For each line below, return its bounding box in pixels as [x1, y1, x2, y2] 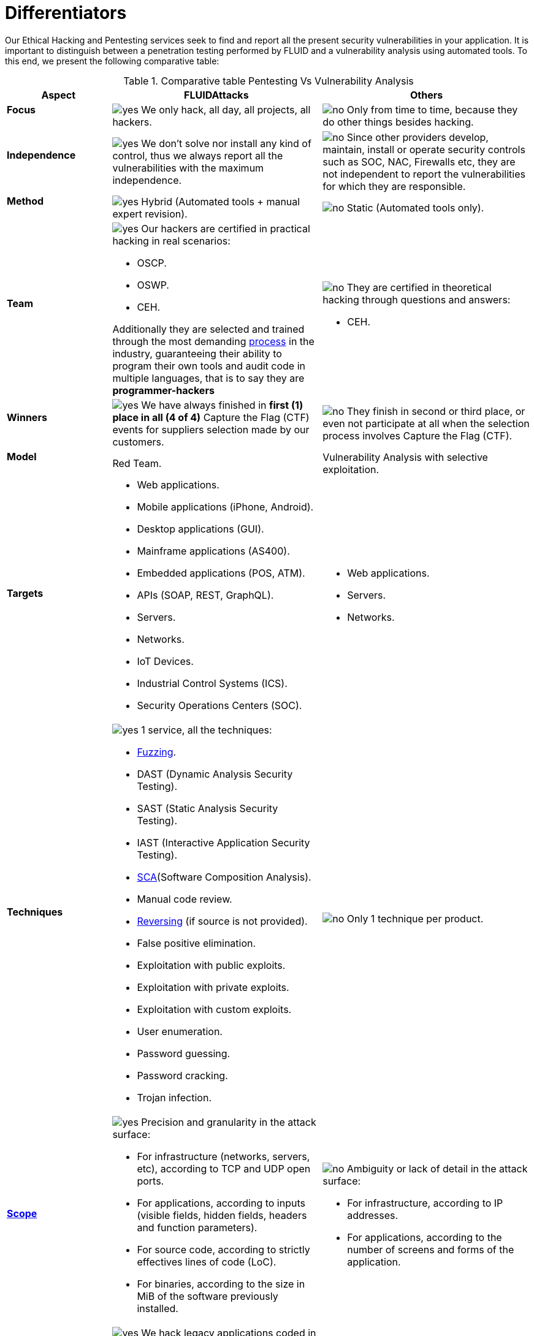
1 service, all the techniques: [141, 723, 272, 736]
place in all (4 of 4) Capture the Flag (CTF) [112, 411, 310, 424]
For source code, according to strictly [137, 1243, 310, 1256]
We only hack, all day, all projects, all [141, 104, 311, 116]
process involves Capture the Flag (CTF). [322, 430, 513, 442]
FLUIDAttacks [183, 88, 249, 101]
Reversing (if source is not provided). [137, 914, 308, 927]
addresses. [347, 1209, 399, 1221]
